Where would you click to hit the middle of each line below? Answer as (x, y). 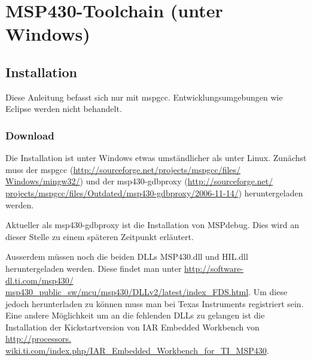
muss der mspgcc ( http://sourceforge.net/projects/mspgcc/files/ (123, 169)
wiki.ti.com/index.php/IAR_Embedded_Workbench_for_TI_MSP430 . (137, 351)
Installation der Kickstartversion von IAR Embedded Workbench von (132, 327)
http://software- (214, 268)
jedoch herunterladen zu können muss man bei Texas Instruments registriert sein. (155, 303)
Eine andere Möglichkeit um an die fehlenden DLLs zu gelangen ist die (135, 315)
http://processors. (38, 339)
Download (30, 135)
